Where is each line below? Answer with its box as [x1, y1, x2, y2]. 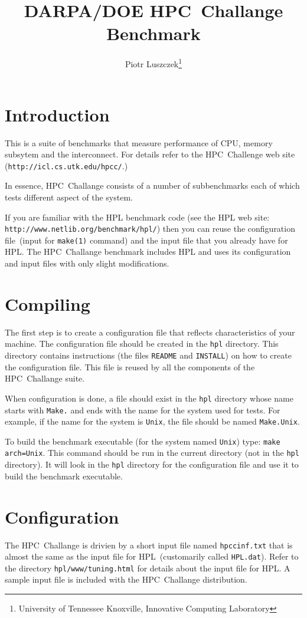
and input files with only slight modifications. [5, 257, 169, 269]
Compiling [5, 291, 90, 315]
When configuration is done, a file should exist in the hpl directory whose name [5, 392, 293, 404]
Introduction [5, 102, 110, 126]
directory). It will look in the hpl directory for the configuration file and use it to [5, 458, 299, 471]
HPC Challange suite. [5, 372, 85, 384]
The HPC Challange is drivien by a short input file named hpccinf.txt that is [5, 538, 293, 551]
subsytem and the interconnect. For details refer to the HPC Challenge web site [5, 148, 295, 160]
